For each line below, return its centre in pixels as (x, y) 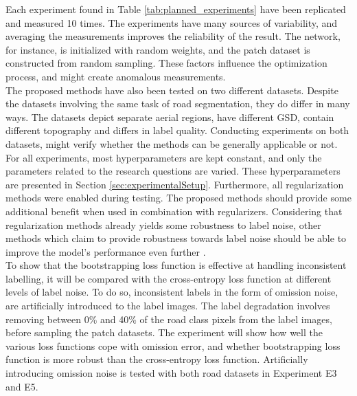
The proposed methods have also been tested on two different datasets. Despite (172, 90)
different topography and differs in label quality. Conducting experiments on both (177, 130)
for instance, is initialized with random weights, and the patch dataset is (158, 49)
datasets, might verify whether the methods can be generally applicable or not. (172, 143)
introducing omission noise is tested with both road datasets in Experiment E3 (171, 373)
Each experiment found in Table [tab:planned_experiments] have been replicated (176, 9)
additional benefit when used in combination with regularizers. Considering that (174, 211)
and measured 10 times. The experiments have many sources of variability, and (172, 22)
